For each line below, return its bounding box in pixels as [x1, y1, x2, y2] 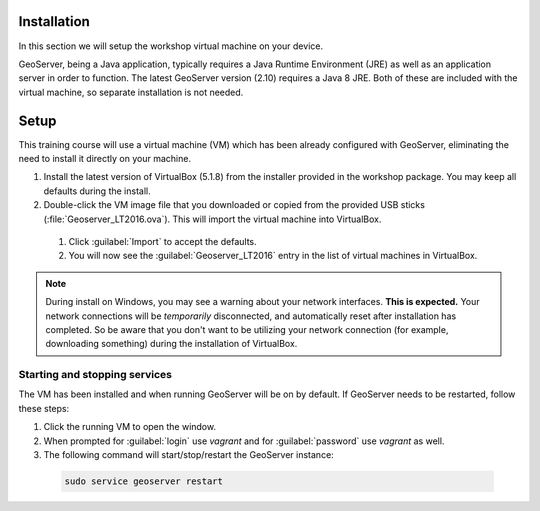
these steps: [18, 402, 70, 414]
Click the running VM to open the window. [43, 421, 217, 433]
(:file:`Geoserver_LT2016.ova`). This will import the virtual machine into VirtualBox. [43, 213, 382, 225]
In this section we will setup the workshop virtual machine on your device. [18, 40, 324, 52]
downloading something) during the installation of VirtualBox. [45, 338, 298, 350]
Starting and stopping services [18, 368, 173, 382]
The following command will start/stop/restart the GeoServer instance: [43, 448, 334, 460]
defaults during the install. [43, 185, 151, 197]
